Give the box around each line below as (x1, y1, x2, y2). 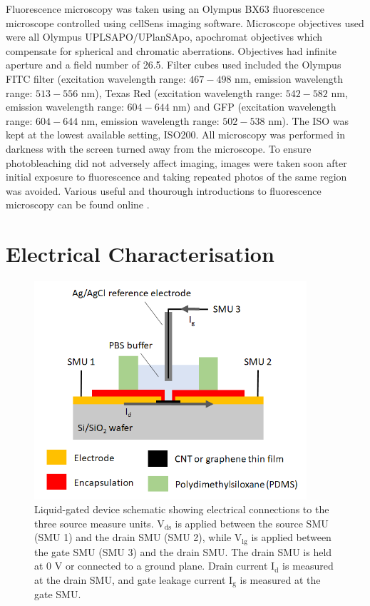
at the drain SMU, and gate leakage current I (34, 572, 233, 587)
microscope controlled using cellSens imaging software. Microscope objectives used (6, 15, 364, 30)
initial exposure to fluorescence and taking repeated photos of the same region (6, 169, 347, 184)
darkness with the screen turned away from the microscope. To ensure (6, 141, 312, 156)
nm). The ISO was (268, 113, 349, 128)
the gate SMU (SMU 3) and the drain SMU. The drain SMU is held (34, 544, 332, 559)
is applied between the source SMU (175, 515, 329, 530)
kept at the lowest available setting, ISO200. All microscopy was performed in (6, 127, 345, 142)
